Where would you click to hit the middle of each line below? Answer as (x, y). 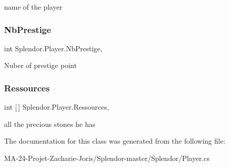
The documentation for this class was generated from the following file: (115, 141)
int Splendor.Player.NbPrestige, (53, 48)
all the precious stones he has (50, 124)
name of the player (33, 7)
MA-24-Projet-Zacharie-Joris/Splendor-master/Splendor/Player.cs (107, 158)
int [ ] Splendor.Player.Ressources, (57, 107)
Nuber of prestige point (40, 65)
